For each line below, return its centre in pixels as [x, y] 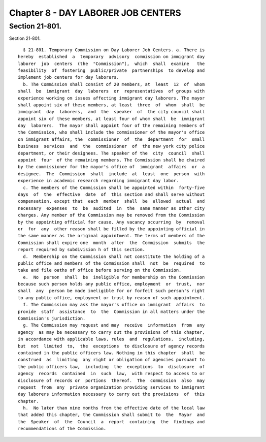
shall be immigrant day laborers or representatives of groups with [111, 91]
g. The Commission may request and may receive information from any [114, 325]
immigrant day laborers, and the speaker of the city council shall [111, 112]
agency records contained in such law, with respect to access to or [111, 374]
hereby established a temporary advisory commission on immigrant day [111, 57]
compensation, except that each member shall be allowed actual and [111, 201]
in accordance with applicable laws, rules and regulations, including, [111, 339]
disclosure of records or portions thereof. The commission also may [111, 380]
